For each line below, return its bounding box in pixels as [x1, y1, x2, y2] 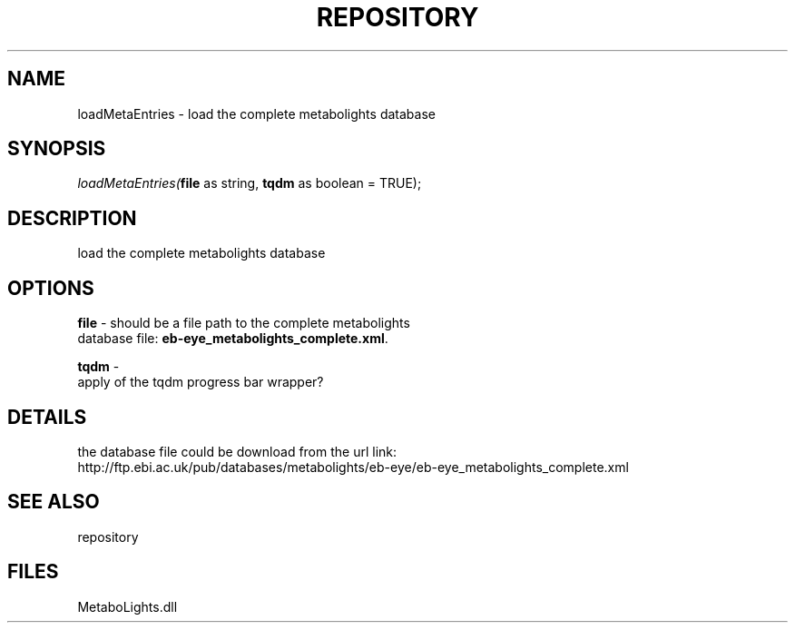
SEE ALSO [7, 490, 100, 514]
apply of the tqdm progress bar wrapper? [77, 374, 324, 390]
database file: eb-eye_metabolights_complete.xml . [77, 330, 388, 347]
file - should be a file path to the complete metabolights [77, 315, 410, 331]
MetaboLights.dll [77, 598, 178, 615]
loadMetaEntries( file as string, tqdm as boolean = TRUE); [77, 175, 422, 192]
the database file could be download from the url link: [77, 443, 397, 459]
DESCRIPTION [7, 206, 137, 230]
